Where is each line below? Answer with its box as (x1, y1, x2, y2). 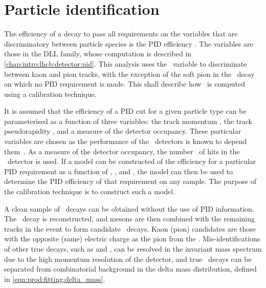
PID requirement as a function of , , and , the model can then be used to (4, 166, 233, 176)
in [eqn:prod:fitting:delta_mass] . (4, 273, 105, 284)
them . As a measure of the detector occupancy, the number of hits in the (4, 146, 240, 156)
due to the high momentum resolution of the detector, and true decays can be (4, 253, 252, 264)
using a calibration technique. (4, 88, 97, 99)
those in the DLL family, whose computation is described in (4, 48, 192, 59)
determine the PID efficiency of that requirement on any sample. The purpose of (4, 176, 257, 187)
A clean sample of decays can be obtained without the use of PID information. (4, 203, 254, 214)
